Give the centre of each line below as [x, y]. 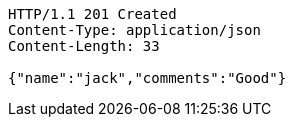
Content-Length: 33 [84, 46]
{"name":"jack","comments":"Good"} [147, 78]
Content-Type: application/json [134, 30]
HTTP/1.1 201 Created [92, 14]
